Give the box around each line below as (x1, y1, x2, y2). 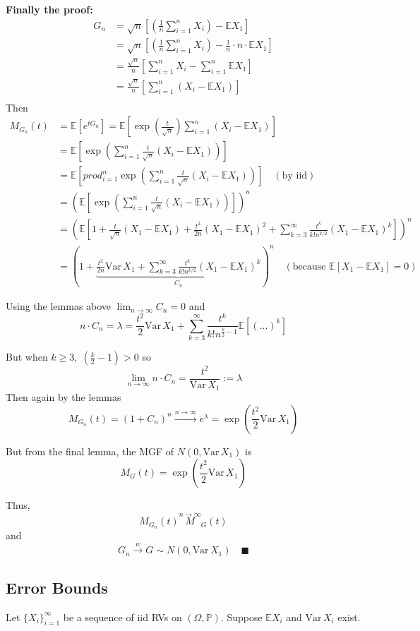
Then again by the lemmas (6, 390, 121, 404)
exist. (337, 609, 361, 624)
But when (6, 349, 48, 364)
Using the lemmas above (6, 299, 112, 313)
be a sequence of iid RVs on (63, 609, 182, 624)
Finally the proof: (6, 2, 93, 16)
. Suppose (220, 609, 263, 624)
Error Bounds (6, 576, 108, 598)
